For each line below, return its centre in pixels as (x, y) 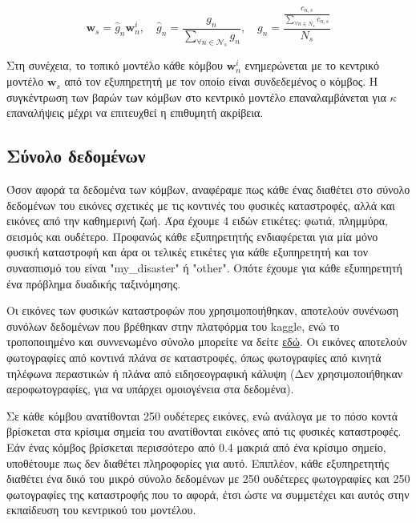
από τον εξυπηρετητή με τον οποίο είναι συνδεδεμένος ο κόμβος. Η (221, 81)
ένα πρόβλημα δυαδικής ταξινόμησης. (94, 283)
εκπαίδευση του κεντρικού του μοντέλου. (101, 510)
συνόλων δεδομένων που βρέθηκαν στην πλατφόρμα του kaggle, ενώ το (173, 326)
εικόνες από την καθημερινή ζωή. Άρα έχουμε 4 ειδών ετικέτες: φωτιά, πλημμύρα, (197, 221)
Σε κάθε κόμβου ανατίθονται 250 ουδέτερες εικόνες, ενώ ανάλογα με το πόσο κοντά (202, 415)
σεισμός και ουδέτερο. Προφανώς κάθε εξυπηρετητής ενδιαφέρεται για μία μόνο (192, 236)
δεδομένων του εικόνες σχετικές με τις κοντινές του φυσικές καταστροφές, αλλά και (201, 205)
